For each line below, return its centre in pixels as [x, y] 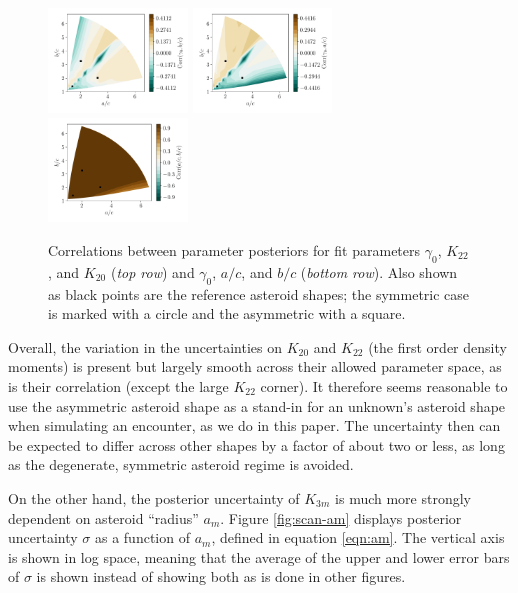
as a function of [142, 537]
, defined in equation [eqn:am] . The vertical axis [358, 537]
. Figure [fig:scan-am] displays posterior [341, 517]
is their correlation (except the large [118, 386]
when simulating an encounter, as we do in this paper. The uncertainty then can [254, 425]
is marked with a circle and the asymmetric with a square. [227, 313]
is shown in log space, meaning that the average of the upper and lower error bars [259, 556]
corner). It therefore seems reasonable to [384, 386]
